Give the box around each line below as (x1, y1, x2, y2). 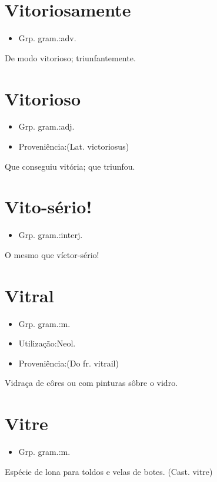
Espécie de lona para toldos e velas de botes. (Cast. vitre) (5, 465, 213, 477)
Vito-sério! (5, 194, 92, 219)
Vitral (5, 283, 54, 307)
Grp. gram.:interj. (18, 229, 83, 241)
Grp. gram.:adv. (18, 32, 76, 44)
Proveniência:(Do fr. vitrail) (18, 356, 119, 369)
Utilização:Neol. (18, 337, 76, 349)
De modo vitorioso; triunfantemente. (5, 51, 136, 64)
